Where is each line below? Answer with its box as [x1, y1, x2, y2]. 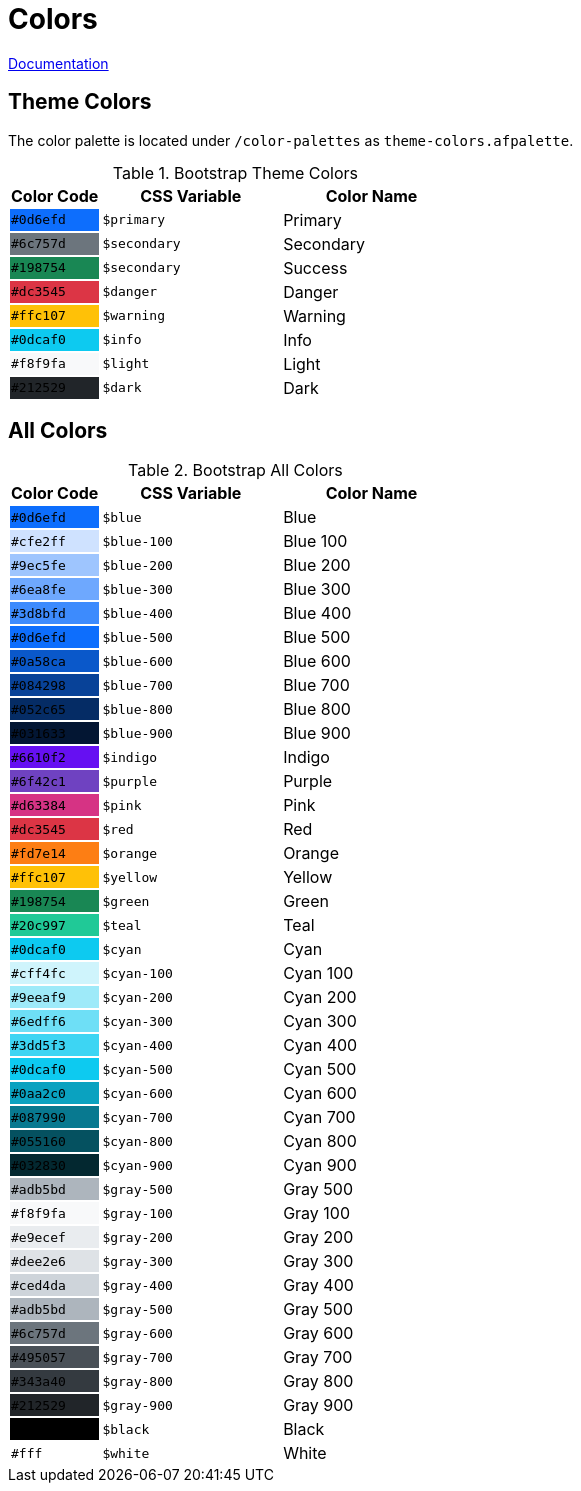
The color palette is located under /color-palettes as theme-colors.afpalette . [8, 131, 574, 149]
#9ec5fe [11, 557, 66, 573]
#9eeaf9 [11, 989, 66, 1005]
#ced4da [11, 1277, 66, 1293]
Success [283, 257, 348, 278]
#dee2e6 [11, 1253, 66, 1269]
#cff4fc [11, 965, 66, 981]
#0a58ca [11, 653, 66, 669]
